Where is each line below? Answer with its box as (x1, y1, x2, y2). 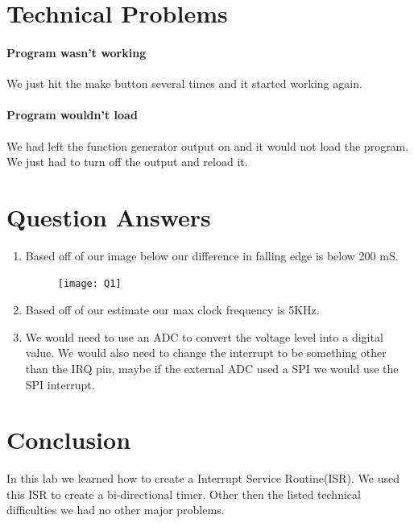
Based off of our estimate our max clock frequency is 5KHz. (25, 301, 320, 318)
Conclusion (6, 423, 131, 456)
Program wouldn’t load (6, 106, 138, 123)
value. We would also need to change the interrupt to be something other (25, 344, 387, 361)
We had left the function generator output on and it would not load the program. (6, 137, 409, 154)
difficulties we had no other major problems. (6, 501, 225, 518)
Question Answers (6, 200, 211, 233)
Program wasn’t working (6, 44, 147, 60)
